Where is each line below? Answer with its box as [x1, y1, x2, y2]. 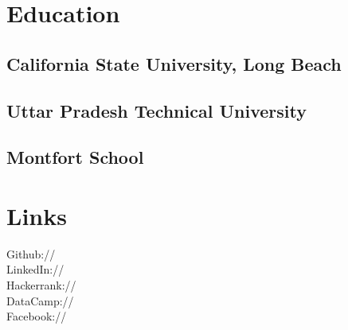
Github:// [6, 245, 56, 262]
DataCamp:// [6, 292, 74, 309]
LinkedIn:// [6, 261, 65, 278]
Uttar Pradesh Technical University [6, 98, 307, 122]
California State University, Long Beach [6, 51, 342, 76]
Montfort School [6, 145, 144, 169]
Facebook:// [6, 308, 67, 324]
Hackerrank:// [6, 277, 76, 293]
